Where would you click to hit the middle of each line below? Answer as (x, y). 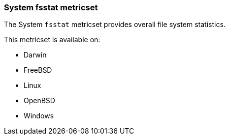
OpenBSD (39, 101)
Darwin (35, 55)
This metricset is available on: (52, 40)
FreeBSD (38, 70)
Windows (39, 116)
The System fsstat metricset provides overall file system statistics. (115, 25)
